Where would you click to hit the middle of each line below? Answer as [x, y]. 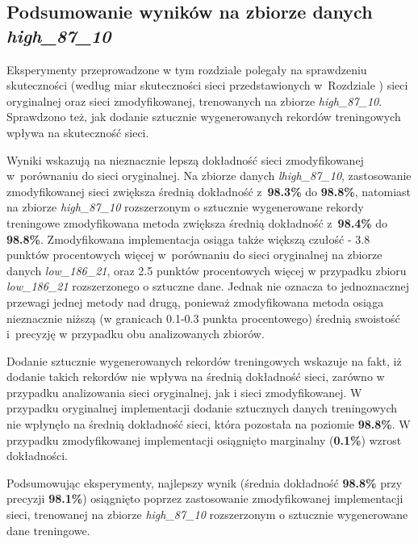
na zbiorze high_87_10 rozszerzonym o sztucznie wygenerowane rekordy [185, 207]
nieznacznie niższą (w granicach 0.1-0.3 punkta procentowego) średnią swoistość [203, 318]
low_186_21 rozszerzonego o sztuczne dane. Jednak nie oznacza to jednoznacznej [208, 286]
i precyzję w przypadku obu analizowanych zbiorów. [136, 334]
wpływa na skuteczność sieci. [78, 132]
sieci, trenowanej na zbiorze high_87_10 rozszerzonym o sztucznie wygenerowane [207, 515]
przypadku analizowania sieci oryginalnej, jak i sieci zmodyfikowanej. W [184, 392]
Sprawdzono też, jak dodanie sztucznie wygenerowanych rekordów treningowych [204, 117]
